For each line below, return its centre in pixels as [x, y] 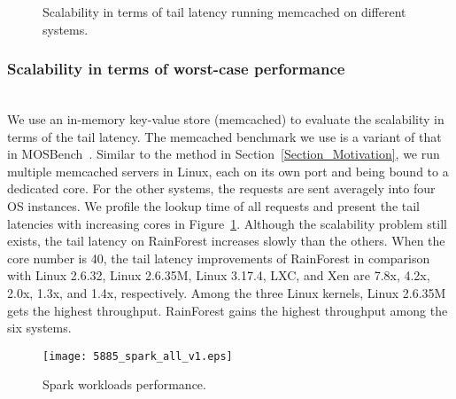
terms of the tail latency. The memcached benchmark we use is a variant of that [224, 136]
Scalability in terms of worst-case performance [176, 69]
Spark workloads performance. [124, 384]
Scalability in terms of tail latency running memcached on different [224, 12]
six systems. [39, 328]
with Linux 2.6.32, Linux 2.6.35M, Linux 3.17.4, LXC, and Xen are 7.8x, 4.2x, [219, 275]
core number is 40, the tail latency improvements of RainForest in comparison [219, 258]
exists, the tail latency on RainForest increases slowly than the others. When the [226, 241]
